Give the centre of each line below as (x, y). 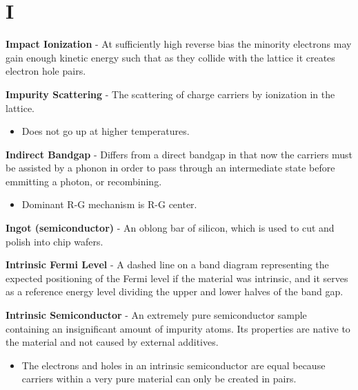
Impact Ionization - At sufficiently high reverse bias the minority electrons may (179, 44)
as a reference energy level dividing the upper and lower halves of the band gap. (175, 291)
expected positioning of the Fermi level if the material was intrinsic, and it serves (177, 278)
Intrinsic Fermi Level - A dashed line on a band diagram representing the (167, 264)
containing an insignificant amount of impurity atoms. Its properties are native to (178, 328)
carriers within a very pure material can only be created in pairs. (159, 379)
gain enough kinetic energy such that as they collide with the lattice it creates (170, 57)
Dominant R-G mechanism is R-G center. (109, 204)
